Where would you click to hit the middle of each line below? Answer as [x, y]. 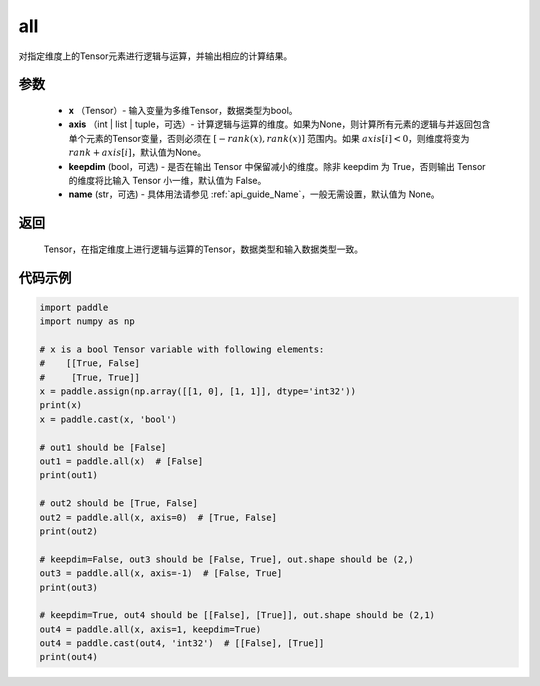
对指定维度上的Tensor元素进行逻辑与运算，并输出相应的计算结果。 [155, 56]
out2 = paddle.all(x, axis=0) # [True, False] [158, 517]
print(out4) [69, 657]
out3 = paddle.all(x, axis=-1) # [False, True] [161, 573]
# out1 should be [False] [103, 447]
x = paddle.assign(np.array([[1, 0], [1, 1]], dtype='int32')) [198, 391]
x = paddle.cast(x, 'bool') [108, 419]
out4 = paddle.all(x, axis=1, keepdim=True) [150, 629]
